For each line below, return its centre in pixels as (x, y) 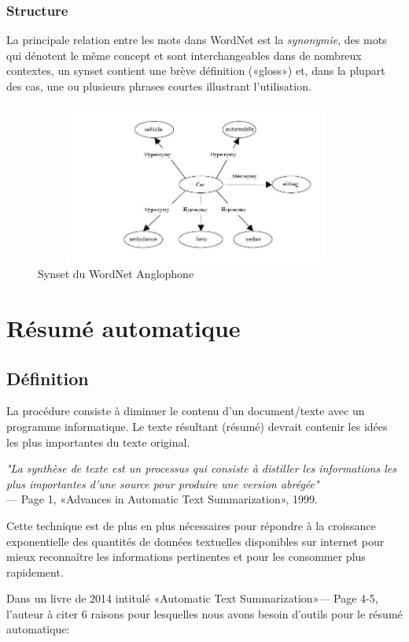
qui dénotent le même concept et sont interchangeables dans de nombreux (184, 55)
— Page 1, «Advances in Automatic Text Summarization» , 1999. (162, 499)
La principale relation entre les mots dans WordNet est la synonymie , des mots (197, 40)
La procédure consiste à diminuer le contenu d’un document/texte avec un (186, 411)
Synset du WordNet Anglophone (116, 274)
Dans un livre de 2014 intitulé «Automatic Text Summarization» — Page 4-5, (192, 598)
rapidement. (35, 571)
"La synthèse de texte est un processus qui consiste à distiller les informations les (201, 468)
